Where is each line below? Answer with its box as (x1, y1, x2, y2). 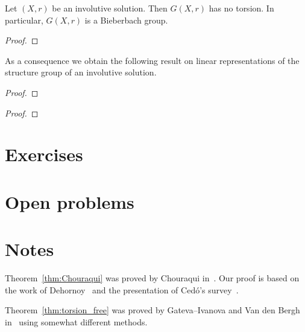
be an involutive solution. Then (52, 2, 168, 14)
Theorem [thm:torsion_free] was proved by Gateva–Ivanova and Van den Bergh (5, 304, 300, 316)
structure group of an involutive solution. (5, 66, 157, 78)
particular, (5, 13, 43, 26)
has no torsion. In (209, 2, 274, 14)
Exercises (5, 142, 83, 167)
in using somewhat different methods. (5, 315, 148, 328)
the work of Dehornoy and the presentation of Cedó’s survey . (5, 283, 239, 296)
